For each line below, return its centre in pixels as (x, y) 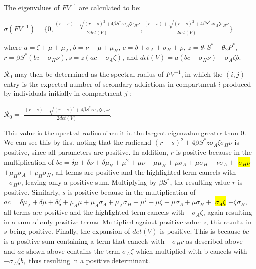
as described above (214, 241)
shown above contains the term (73, 250)
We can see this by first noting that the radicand (78, 142)
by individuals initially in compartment (63, 93)
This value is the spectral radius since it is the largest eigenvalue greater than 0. (125, 132)
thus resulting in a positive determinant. (90, 260)
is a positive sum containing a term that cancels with (84, 241)
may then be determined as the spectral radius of (89, 74)
